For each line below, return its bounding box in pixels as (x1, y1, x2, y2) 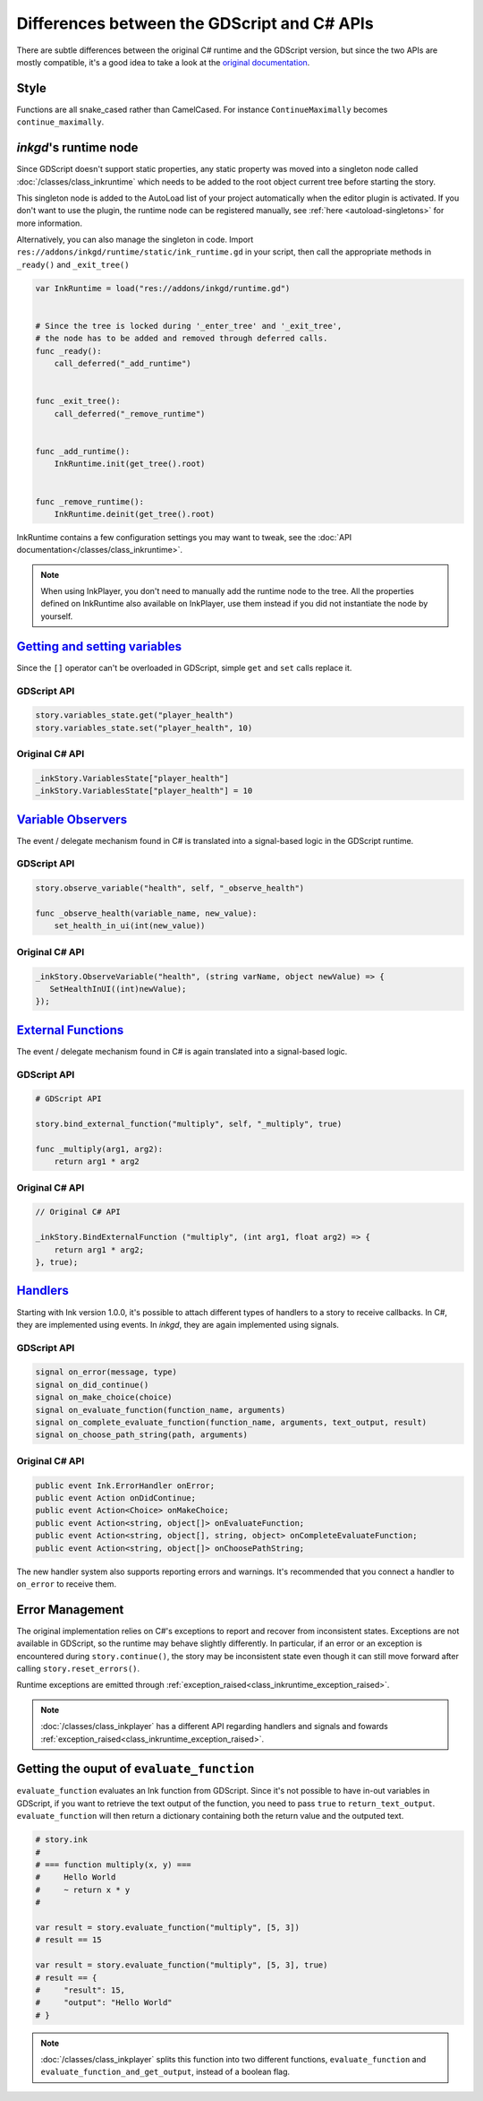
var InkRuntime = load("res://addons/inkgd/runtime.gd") (35, 283, 291, 293)
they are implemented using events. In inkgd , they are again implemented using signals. (16, 1319, 340, 1330)
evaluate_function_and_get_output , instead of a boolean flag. (40, 2066, 291, 2078)
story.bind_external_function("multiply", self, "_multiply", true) (35, 1119, 343, 1129)
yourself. (40, 610, 73, 622)
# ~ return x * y (35, 1884, 131, 1895)
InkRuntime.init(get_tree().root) (54, 459, 206, 469)
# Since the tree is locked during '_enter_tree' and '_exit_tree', (35, 321, 343, 332)
